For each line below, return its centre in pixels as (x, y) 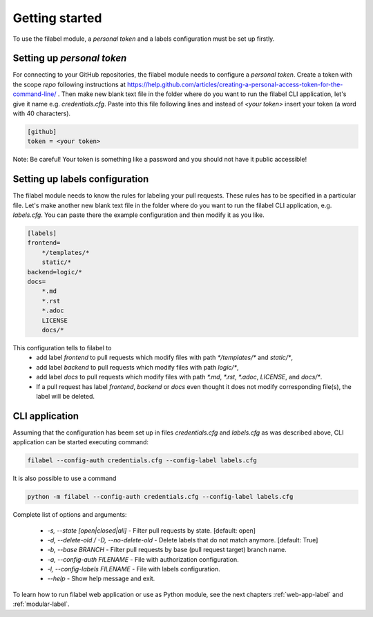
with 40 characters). (42, 113)
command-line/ (35, 94)
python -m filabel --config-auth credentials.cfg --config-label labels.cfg (160, 497)
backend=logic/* (55, 272)
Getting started (57, 18)
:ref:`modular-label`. (41, 604)
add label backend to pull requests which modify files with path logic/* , (137, 367)
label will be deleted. (66, 396)
